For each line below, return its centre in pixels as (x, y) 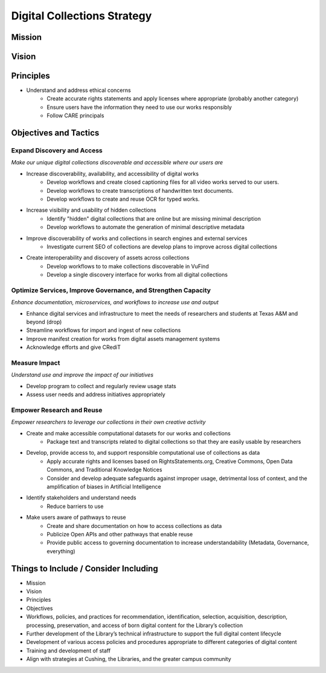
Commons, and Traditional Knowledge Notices (104, 470)
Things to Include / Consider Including (85, 568)
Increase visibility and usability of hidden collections (91, 210)
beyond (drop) (44, 322)
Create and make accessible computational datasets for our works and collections (128, 433)
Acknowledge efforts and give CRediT (73, 347)
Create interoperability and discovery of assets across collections (108, 258)
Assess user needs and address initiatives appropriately (96, 395)
